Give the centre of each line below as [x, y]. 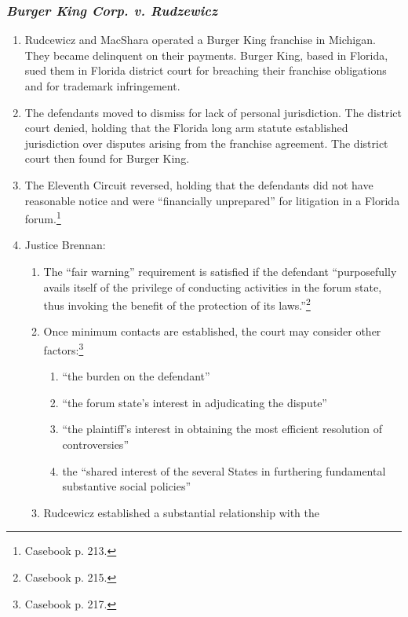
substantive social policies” [127, 486]
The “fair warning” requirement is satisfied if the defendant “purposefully [220, 271]
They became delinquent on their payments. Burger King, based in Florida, [206, 55]
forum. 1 [43, 217]
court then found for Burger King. [107, 158]
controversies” [95, 444]
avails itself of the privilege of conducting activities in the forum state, [213, 286]
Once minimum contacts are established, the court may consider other [212, 331]
